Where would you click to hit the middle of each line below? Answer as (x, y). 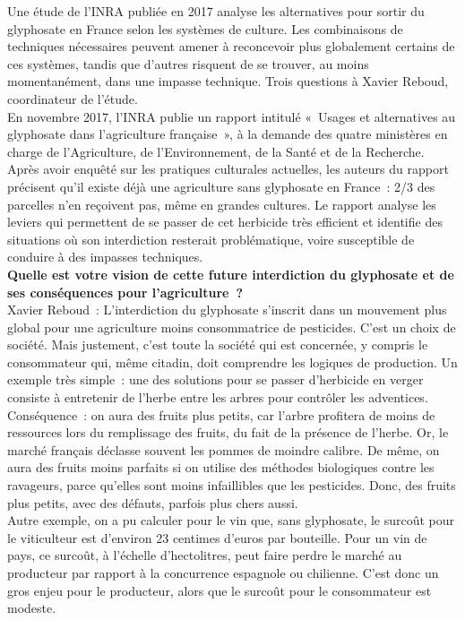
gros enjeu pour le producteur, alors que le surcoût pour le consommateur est (220, 590)
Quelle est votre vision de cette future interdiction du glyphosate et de (231, 274)
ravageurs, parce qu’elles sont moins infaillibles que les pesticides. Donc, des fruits (232, 485)
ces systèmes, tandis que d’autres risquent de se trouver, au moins (188, 63)
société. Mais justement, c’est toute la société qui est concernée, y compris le (218, 344)
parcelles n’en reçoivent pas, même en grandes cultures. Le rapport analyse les (222, 204)
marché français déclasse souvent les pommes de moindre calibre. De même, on (224, 449)
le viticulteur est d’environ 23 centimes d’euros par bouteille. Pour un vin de (217, 537)
